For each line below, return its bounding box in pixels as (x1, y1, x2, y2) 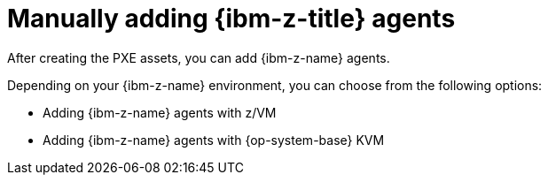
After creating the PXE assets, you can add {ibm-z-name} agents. (7, 49, 390, 65)
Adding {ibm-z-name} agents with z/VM (43, 104, 277, 120)
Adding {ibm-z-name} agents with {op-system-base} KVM (43, 132, 385, 148)
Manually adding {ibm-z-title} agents (7, 4, 456, 34)
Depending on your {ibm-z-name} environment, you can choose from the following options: (7, 77, 543, 93)
